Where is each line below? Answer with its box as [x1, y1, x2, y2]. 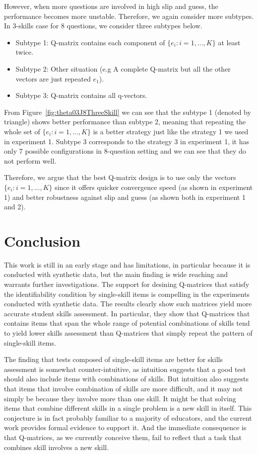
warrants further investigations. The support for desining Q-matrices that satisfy [4, 279, 250, 289]
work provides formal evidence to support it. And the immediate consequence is [4, 422, 247, 433]
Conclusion [4, 230, 81, 251]
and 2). [4, 201, 26, 212]
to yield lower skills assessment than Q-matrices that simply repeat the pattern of [4, 327, 253, 338]
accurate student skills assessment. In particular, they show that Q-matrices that [4, 308, 250, 318]
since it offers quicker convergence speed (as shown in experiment [55, 182, 253, 192]
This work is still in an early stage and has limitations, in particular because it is [4, 259, 251, 270]
